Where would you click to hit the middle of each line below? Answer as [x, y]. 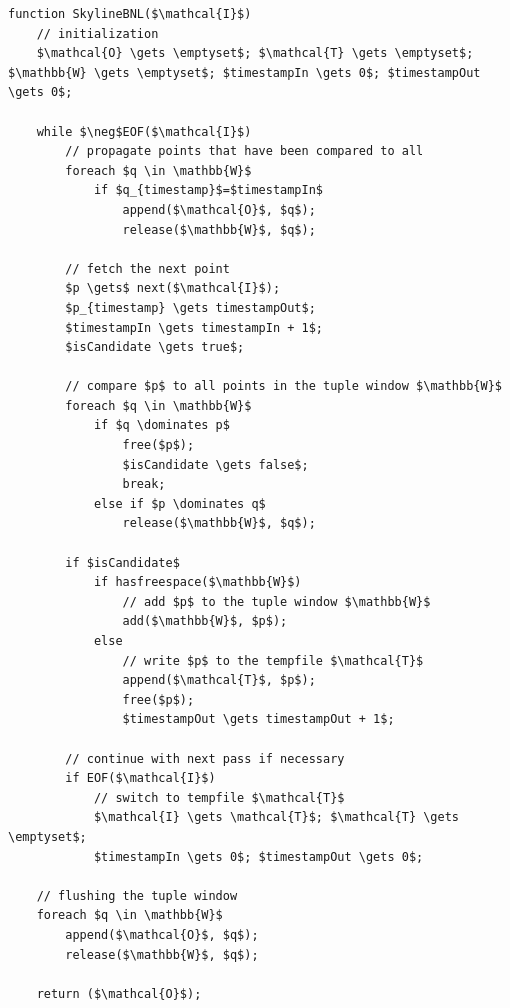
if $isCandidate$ [122, 562]
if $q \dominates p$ [161, 425]
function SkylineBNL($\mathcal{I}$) [130, 14]
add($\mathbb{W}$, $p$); [205, 621]
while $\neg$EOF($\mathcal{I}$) [144, 131]
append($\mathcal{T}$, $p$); [219, 680]
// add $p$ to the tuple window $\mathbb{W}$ [276, 601]
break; [144, 484]
